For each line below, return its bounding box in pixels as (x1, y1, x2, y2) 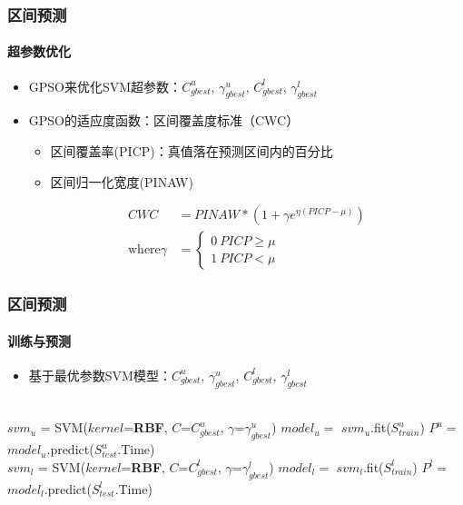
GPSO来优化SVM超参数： (28, 76, 182, 95)
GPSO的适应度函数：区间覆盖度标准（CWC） (28, 111, 300, 130)
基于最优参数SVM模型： (28, 365, 172, 384)
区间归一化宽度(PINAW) (50, 172, 193, 191)
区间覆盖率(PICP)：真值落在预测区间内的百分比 (50, 142, 333, 161)
